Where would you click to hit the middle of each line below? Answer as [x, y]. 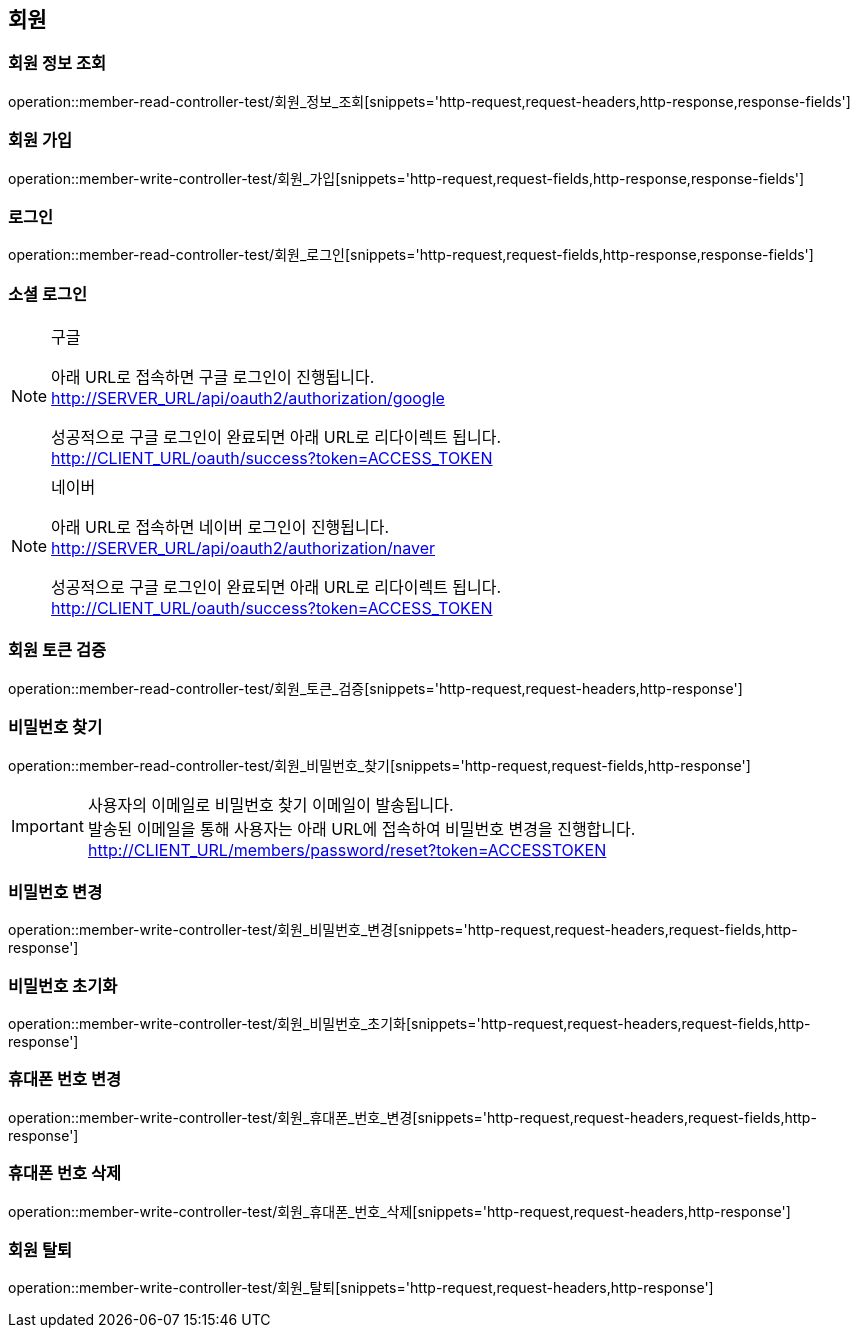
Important [47, 825]
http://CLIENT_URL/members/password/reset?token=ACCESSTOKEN [347, 849]
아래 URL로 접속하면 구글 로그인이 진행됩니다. [213, 377]
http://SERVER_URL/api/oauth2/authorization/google [248, 398]
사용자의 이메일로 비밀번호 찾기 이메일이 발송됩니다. [270, 804]
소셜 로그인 [48, 293]
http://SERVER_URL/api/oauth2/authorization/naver [243, 548]
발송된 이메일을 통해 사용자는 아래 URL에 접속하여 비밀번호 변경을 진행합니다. [361, 828]
